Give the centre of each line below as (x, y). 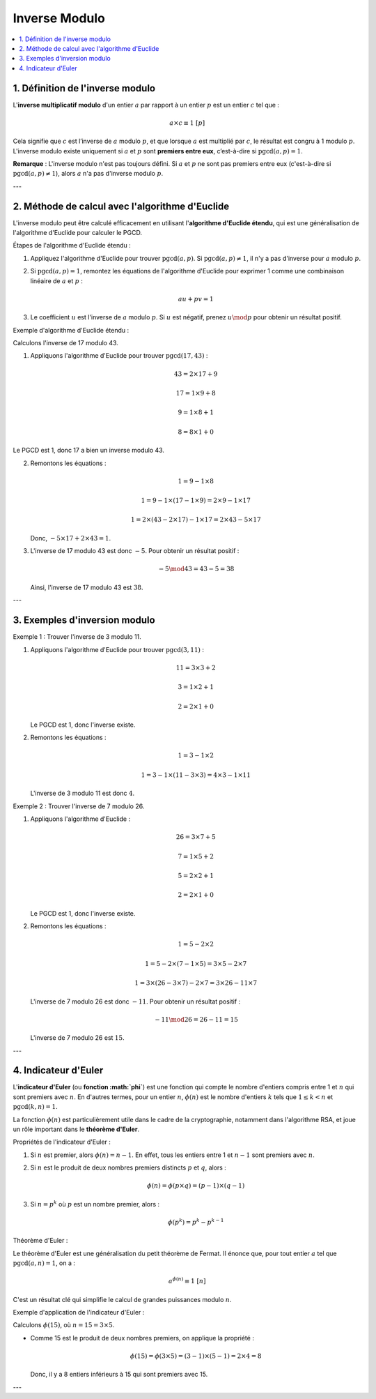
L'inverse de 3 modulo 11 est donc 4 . (83, 793)
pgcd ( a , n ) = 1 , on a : (44, 1263)
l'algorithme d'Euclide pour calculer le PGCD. (78, 233)
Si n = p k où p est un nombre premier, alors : (95, 1204)
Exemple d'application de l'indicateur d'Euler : (79, 1313)
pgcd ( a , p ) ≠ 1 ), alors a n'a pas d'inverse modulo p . (88, 174)
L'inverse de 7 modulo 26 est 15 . (77, 1038)
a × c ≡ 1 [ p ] (187, 123)
